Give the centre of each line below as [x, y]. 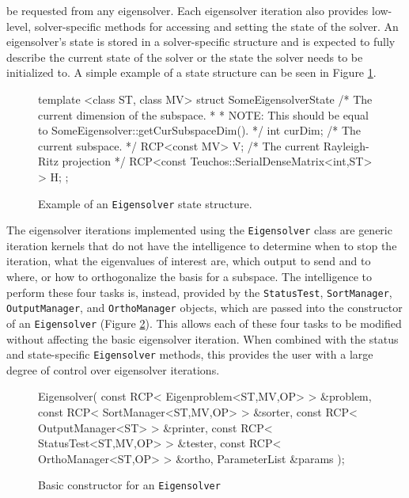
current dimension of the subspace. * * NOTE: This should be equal [203, 114]
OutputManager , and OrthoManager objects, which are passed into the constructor [204, 308]
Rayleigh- [346, 145]
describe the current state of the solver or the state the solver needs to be [185, 57]
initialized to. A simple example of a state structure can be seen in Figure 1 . [191, 72]
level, [19, 26]
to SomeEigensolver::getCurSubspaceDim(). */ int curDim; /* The [200, 130]
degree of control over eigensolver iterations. [113, 369]
